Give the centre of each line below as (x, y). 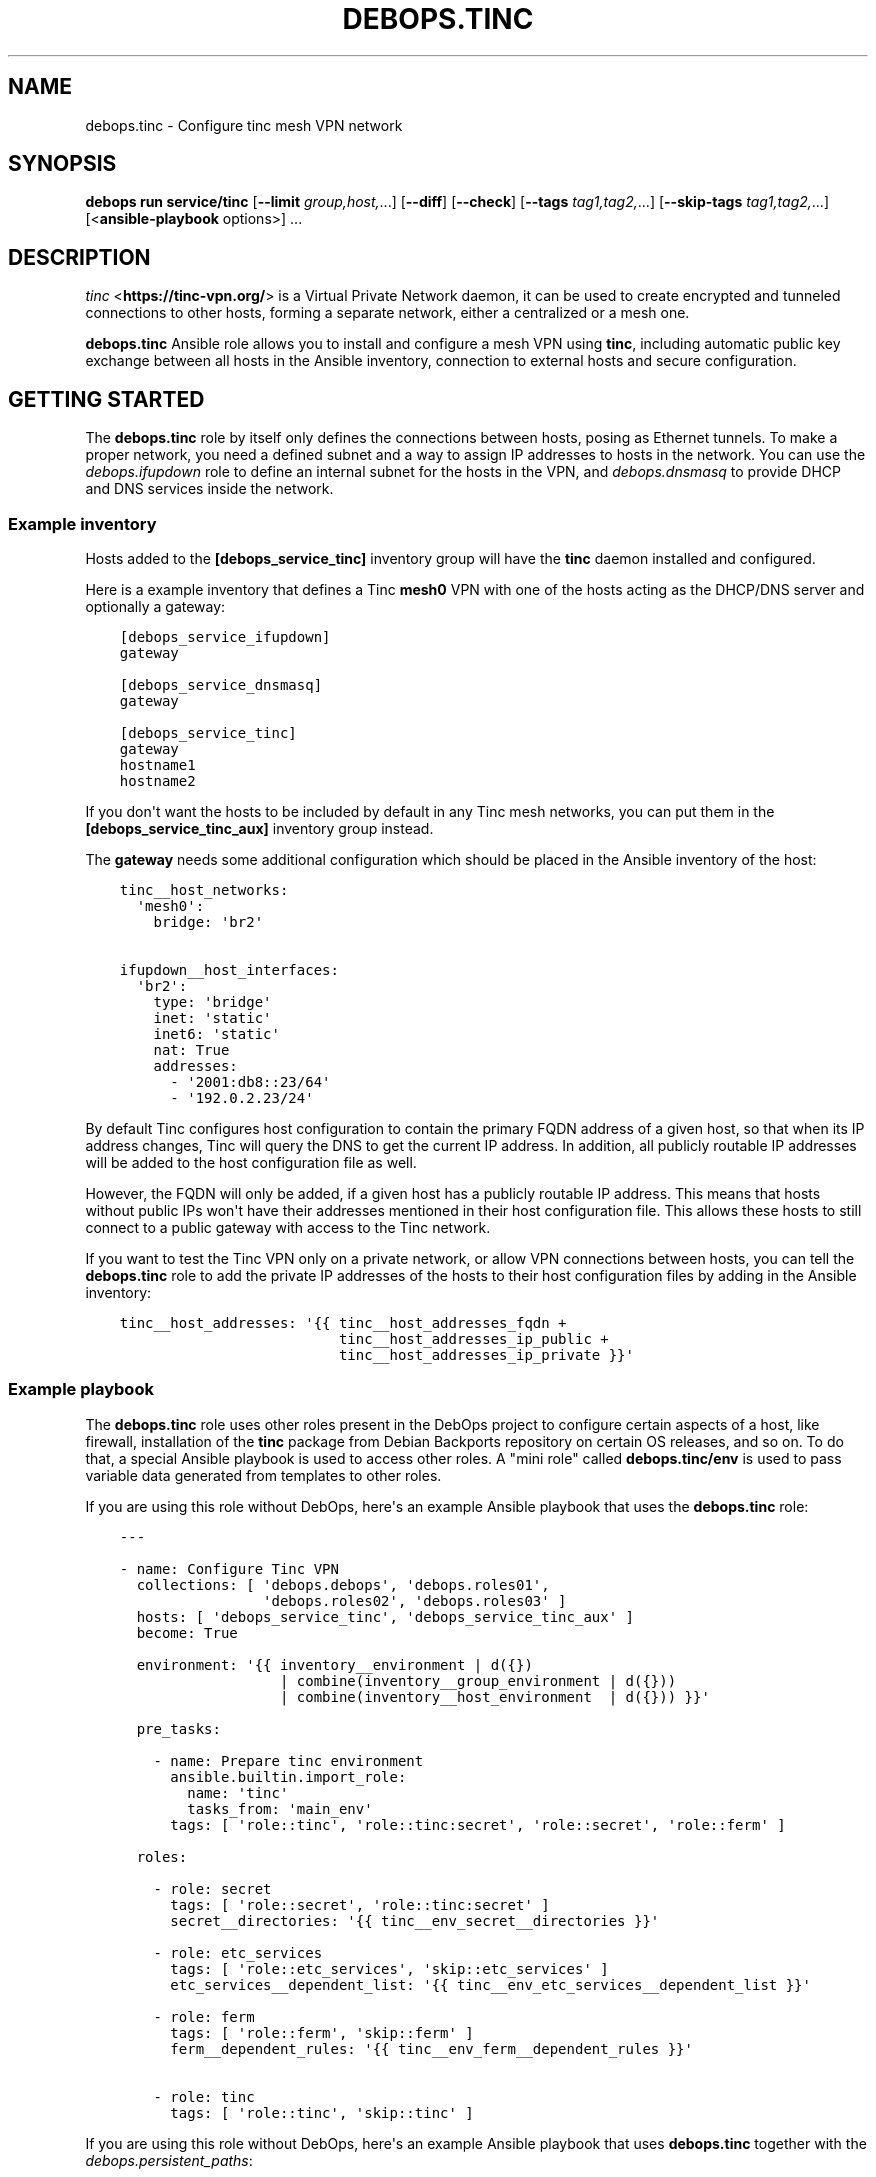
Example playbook (81, 1389)
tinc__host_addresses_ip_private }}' (486, 1354)
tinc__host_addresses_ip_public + (473, 1338)
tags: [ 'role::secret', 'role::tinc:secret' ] (360, 1904)
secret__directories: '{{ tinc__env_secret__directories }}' (415, 1920)
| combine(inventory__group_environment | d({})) (478, 1680)
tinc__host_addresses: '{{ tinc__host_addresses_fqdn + (343, 1322)
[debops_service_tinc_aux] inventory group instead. (259, 828)
